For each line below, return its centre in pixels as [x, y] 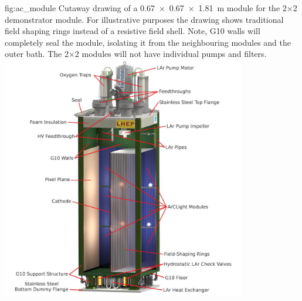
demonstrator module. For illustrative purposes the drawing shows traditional [144, 19]
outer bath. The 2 [37, 54]
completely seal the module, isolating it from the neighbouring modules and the [148, 42]
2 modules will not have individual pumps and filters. [171, 54]
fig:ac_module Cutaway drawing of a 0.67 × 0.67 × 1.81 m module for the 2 [146, 8]
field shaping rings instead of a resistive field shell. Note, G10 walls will [133, 31]
